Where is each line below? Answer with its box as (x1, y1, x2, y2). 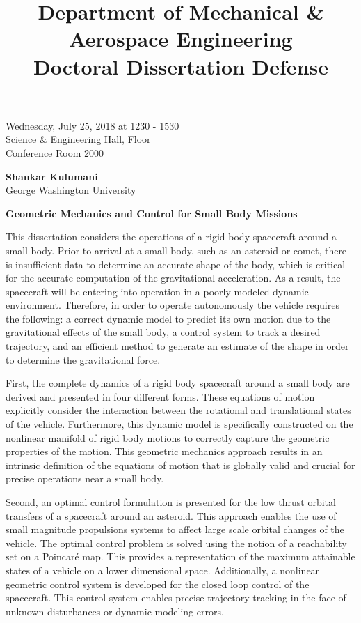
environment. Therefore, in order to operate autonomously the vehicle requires (6, 298, 339, 312)
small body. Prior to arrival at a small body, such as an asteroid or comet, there (6, 243, 347, 257)
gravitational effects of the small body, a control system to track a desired (6, 325, 321, 339)
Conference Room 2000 (6, 145, 104, 160)
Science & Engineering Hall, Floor (6, 132, 151, 146)
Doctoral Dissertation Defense (33, 52, 328, 80)
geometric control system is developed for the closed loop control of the (6, 576, 310, 591)
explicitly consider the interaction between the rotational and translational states (6, 403, 351, 417)
